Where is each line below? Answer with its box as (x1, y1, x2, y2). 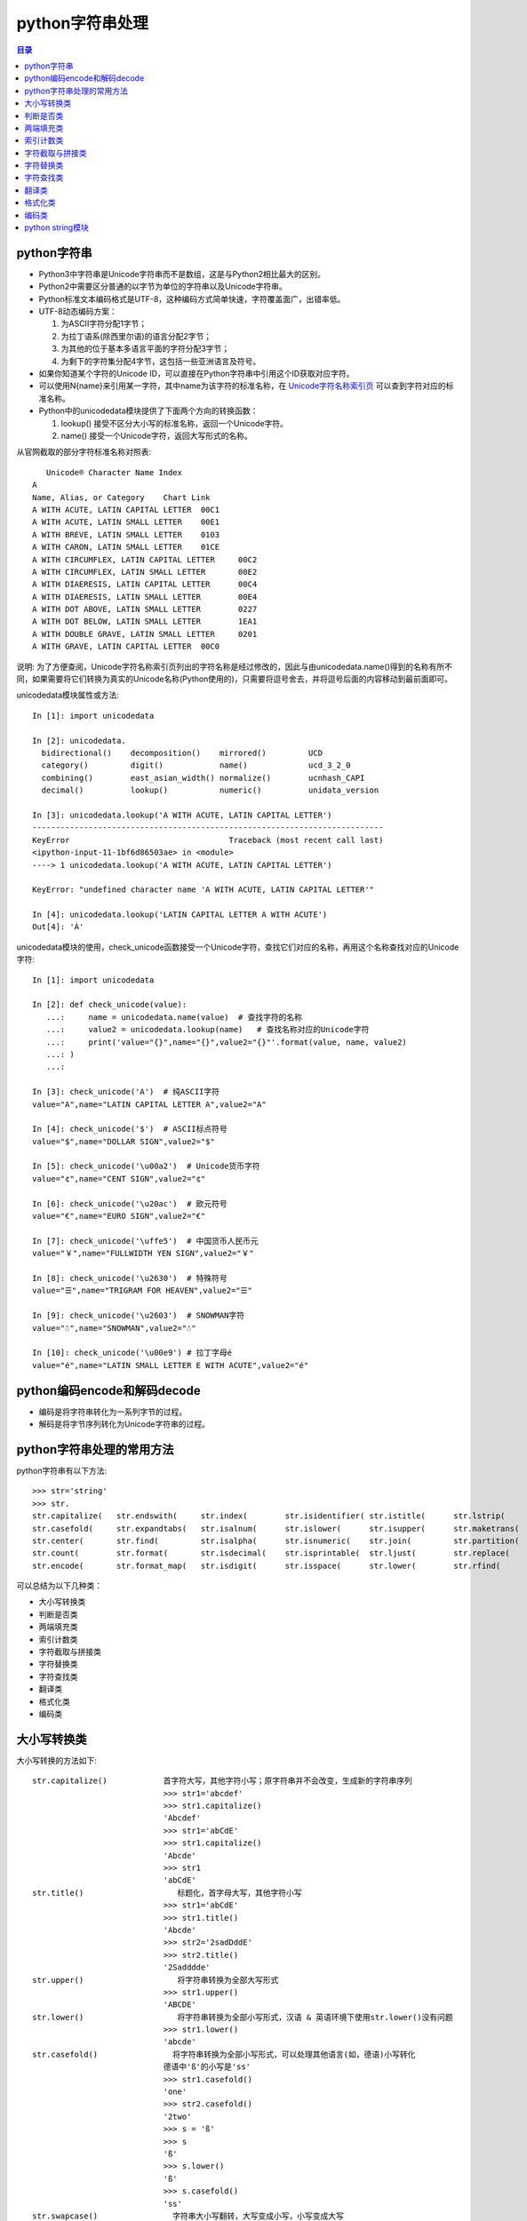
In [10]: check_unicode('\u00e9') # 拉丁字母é (32, 1348, 233, 1358)
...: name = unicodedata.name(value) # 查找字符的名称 (45, 1012, 302, 1022)
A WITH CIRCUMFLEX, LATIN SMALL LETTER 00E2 (32, 567, 258, 577)
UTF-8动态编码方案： (38, 306, 117, 317)
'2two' (163, 2111, 192, 2121)
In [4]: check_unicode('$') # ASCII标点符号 (32, 1124, 228, 1134)
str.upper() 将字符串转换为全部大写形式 (32, 1975, 279, 1985)
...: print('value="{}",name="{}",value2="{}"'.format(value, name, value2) (45, 1037, 408, 1047)
